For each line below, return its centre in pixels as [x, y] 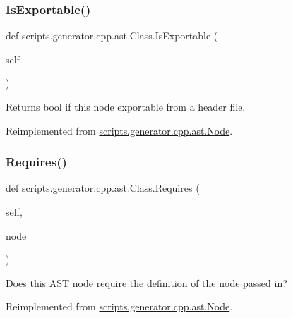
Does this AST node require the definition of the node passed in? [146, 282]
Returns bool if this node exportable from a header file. [126, 106]
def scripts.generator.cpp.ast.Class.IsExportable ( [112, 36]
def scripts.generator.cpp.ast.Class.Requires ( [103, 188]
